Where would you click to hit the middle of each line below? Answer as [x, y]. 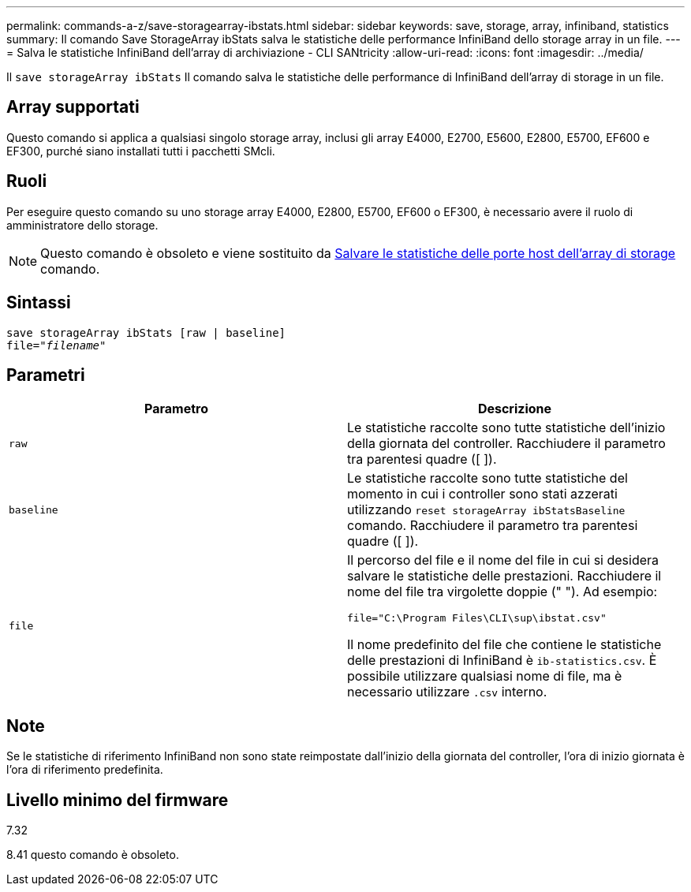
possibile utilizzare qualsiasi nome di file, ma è [485, 676]
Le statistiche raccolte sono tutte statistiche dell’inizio [506, 428]
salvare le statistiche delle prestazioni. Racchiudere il [504, 576]
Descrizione [515, 409]
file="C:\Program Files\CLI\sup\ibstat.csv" [477, 618]
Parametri [46, 375]
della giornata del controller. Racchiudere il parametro [506, 444]
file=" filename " [56, 345]
